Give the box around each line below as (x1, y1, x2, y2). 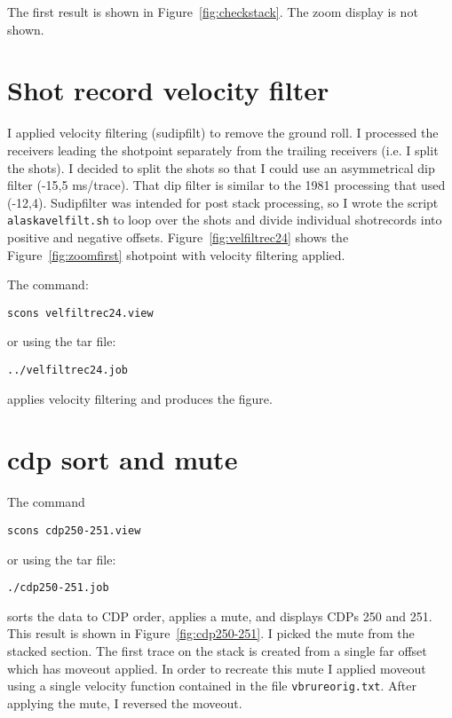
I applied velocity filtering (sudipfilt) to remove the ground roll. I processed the (7, 123, 439, 142)
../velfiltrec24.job (7, 363, 129, 376)
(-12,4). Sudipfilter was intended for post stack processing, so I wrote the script (7, 193, 439, 211)
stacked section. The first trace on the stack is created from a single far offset (7, 642, 427, 660)
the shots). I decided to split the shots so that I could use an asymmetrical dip (7, 158, 435, 177)
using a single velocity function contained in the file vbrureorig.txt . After (7, 676, 416, 695)
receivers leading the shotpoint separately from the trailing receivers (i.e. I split (7, 140, 439, 159)
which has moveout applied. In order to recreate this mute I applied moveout (7, 659, 426, 677)
